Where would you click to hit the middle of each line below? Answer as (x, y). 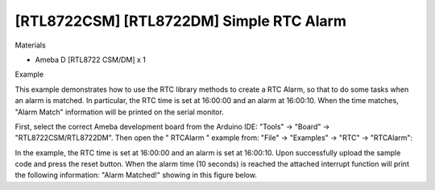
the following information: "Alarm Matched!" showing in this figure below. (136, 175)
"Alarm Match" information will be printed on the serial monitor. (120, 112)
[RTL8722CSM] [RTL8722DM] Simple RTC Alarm (180, 21)
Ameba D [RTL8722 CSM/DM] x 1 (91, 60)
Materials (30, 45)
